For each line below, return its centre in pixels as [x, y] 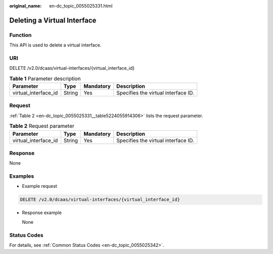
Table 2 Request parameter [42, 126]
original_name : [26, 6]
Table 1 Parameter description [45, 78]
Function [20, 35]
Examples [22, 176]
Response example [42, 213]
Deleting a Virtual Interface [53, 20]
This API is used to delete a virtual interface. [55, 45]
